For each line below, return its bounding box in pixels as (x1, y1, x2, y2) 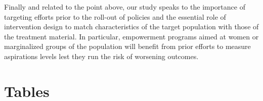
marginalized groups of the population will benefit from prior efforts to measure (4, 41, 251, 52)
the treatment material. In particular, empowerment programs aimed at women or (4, 31, 259, 41)
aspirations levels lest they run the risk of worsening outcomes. (4, 50, 199, 61)
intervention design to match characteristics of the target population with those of (4, 21, 259, 32)
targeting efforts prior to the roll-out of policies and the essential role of (4, 11, 226, 22)
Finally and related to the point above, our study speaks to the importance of (4, 2, 245, 12)
